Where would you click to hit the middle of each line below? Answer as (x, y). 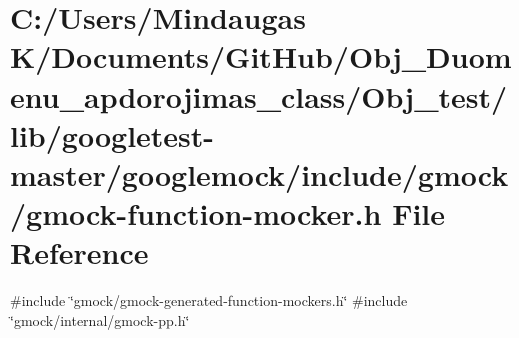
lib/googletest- (112, 134)
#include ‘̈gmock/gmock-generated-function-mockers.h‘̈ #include (209, 300)
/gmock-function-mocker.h (196, 213)
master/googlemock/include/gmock (259, 173)
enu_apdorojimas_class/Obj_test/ (259, 95)
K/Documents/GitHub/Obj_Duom (261, 56)
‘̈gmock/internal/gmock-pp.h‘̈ (100, 319)
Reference (79, 252)
